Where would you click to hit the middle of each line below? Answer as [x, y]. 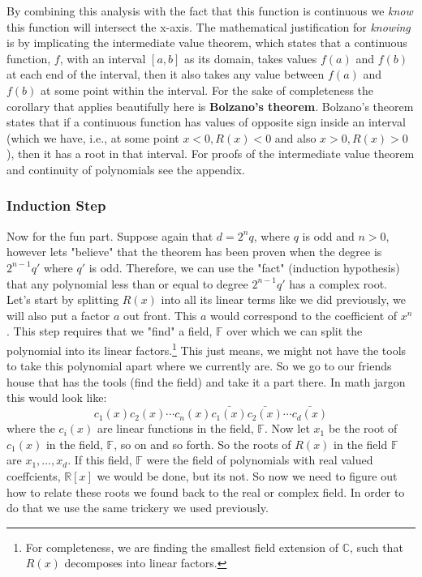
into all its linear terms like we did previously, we [283, 299]
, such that [377, 547]
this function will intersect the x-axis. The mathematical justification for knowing [209, 26]
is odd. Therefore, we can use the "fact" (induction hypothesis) [244, 267]
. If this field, [100, 460]
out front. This [160, 315]
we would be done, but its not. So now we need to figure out [247, 475]
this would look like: [57, 397]
